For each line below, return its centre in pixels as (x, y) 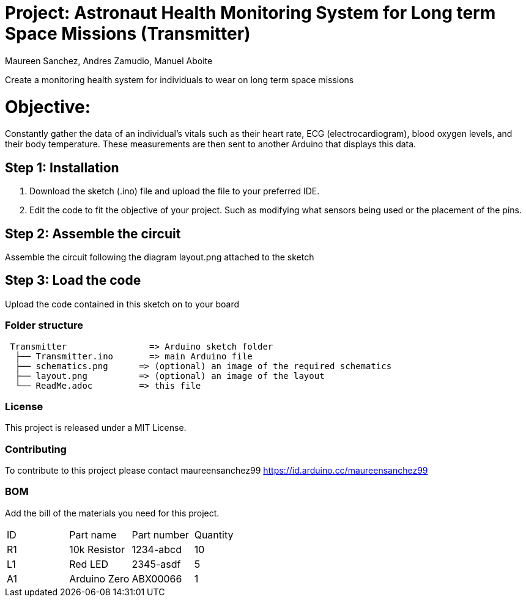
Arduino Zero (99, 578)
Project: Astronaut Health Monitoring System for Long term (250, 13)
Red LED (89, 564)
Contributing (36, 449)
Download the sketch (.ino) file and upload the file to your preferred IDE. (175, 191)
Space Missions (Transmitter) (128, 34)
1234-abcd (157, 549)
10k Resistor (97, 549)
